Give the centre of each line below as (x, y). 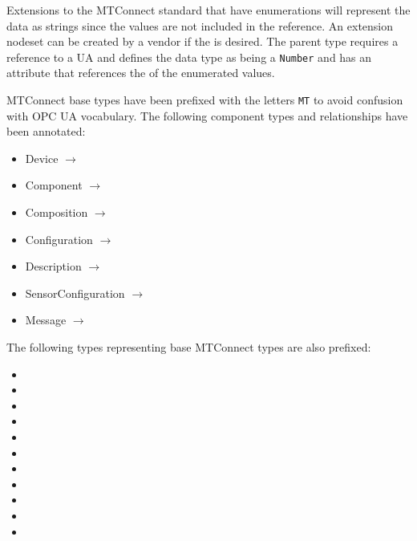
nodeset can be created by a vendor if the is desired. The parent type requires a (202, 41)
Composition (57, 212)
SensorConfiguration (75, 293)
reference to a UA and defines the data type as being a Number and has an (189, 57)
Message (46, 320)
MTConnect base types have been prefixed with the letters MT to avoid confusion (205, 100)
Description (53, 266)
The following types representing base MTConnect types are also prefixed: (189, 347)
